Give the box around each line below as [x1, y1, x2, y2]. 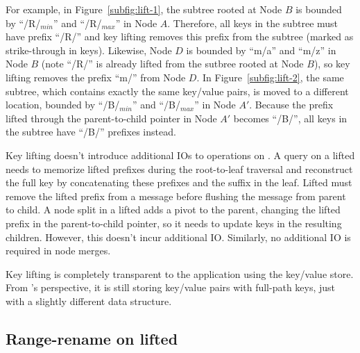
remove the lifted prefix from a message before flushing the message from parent [6, 188, 346, 203]
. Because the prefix [249, 97, 334, 112]
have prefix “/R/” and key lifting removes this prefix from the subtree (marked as [6, 29, 354, 44]
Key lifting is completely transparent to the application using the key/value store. [6, 266, 354, 281]
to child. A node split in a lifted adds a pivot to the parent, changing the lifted [6, 202, 341, 217]
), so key [314, 56, 350, 71]
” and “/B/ [132, 97, 181, 112]
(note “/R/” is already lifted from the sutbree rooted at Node [41, 56, 304, 71]
